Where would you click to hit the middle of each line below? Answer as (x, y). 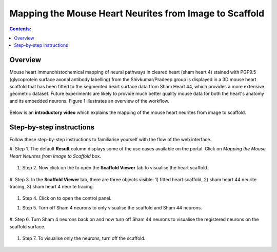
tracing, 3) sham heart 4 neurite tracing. (52, 187)
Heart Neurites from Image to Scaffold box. (55, 156)
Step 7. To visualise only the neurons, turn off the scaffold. (84, 238)
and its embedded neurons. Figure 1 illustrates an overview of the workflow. (89, 101)
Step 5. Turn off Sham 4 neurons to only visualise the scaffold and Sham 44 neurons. (112, 207)
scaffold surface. (27, 226)
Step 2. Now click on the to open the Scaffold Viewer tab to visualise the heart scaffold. (115, 168)
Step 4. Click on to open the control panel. (67, 198)
